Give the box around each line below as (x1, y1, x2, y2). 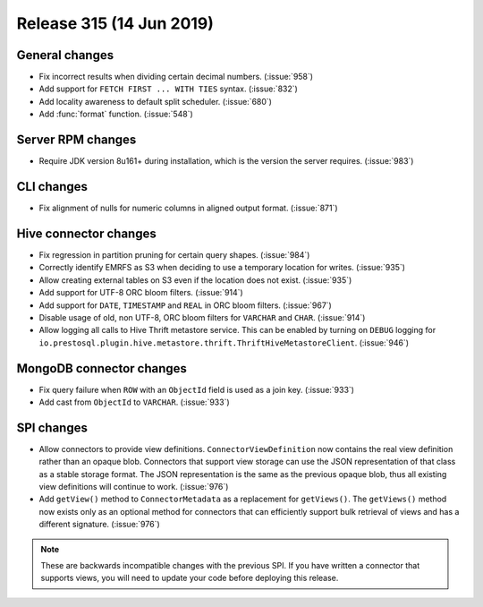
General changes (16, 47, 114, 63)
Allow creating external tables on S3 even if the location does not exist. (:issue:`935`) (38, 274, 352, 286)
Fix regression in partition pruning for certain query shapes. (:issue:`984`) (38, 249, 310, 260)
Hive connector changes (16, 226, 157, 241)
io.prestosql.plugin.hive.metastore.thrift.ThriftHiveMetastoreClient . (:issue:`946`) (38, 337, 410, 348)
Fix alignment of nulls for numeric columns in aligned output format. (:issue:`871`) (38, 202, 339, 214)
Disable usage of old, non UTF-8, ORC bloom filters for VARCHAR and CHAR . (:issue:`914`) (38, 312, 366, 322)
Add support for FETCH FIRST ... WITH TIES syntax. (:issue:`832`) (38, 83, 299, 94)
